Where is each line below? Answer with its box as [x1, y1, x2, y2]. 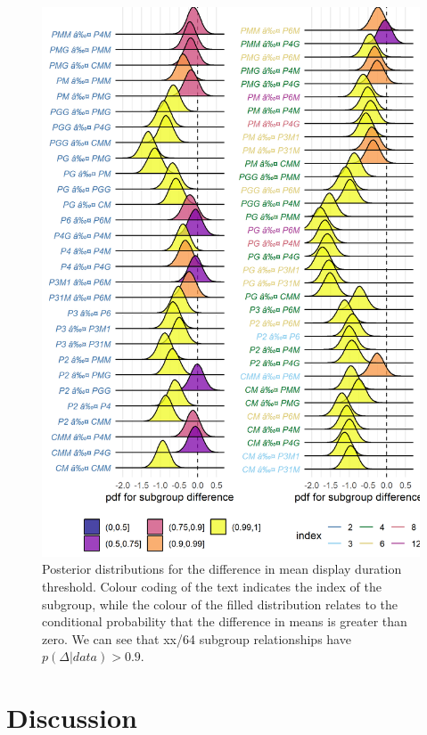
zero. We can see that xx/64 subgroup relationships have [42, 629, 351, 648]
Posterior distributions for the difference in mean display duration [42, 559, 402, 578]
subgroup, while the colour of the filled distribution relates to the [42, 594, 398, 613]
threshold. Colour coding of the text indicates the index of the [42, 576, 382, 595]
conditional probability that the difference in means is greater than [42, 612, 407, 631]
